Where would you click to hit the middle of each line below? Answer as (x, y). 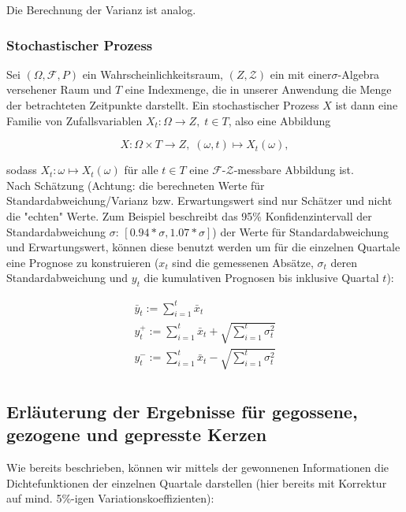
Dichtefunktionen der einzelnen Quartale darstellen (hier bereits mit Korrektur (197, 482)
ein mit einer (301, 74)
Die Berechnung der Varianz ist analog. (101, 9)
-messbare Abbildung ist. (294, 170)
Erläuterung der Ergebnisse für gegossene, (182, 412)
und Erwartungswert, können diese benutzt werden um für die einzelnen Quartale (203, 247)
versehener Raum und (59, 89)
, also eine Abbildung (279, 120)
